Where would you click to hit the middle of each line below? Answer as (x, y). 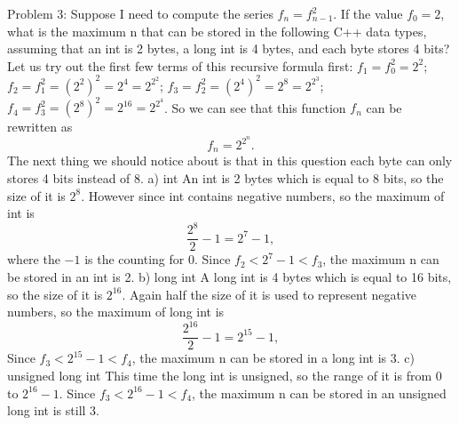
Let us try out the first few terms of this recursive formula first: (180, 65)
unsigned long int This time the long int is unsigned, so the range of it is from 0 (225, 375)
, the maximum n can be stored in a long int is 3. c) (273, 358)
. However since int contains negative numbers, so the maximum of (263, 195)
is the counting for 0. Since (158, 259)
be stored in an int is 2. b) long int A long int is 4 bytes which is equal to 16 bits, (229, 277)
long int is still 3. (53, 410)
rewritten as (40, 127)
